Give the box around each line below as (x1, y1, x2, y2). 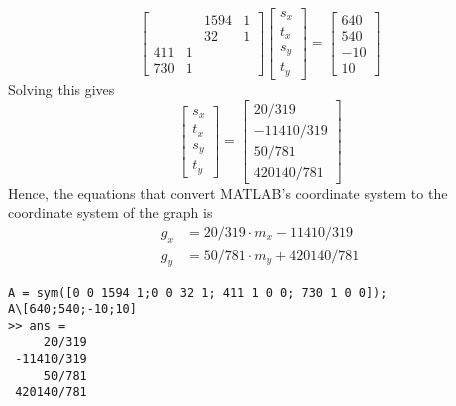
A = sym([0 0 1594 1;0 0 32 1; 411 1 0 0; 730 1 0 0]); (8, 285, 388, 300)
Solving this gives (8, 78, 115, 99)
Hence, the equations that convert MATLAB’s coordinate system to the (8, 182, 448, 203)
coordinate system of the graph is (8, 202, 213, 223)
